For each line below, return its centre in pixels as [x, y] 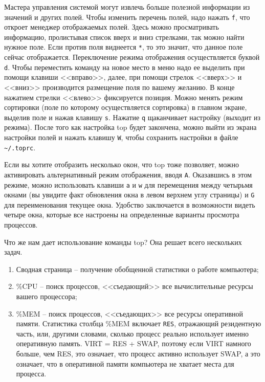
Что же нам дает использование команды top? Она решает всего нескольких [123, 242]
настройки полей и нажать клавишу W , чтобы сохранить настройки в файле [121, 137]
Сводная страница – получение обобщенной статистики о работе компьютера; [137, 269]
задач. [13, 252]
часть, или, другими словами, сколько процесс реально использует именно [132, 333]
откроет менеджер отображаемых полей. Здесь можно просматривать [112, 27]
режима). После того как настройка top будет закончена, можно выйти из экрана [130, 127]
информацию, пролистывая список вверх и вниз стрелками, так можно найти [124, 37]
